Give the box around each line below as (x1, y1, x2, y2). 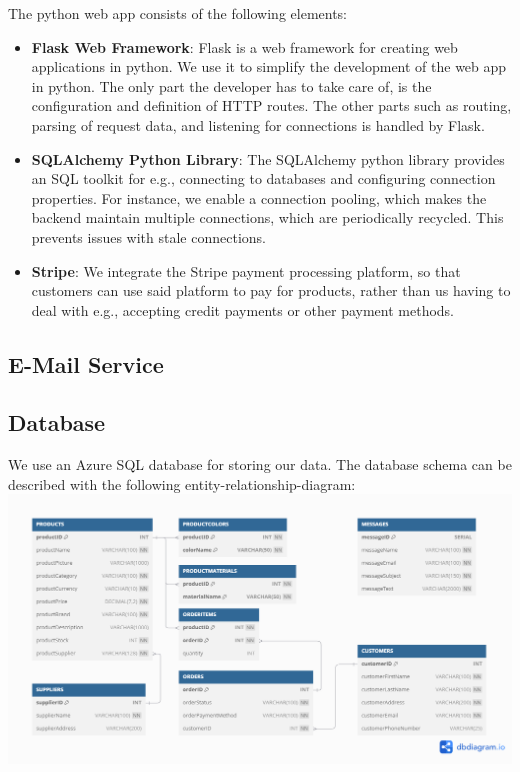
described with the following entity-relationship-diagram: (8, 473, 356, 494)
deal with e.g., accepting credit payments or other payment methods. (31, 299, 454, 320)
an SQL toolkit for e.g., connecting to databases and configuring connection (31, 168, 496, 189)
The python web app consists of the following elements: (8, 3, 348, 23)
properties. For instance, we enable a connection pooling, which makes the (31, 187, 487, 208)
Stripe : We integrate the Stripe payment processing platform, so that (31, 260, 461, 281)
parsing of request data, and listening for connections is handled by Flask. (31, 114, 485, 135)
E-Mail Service (8, 348, 164, 379)
